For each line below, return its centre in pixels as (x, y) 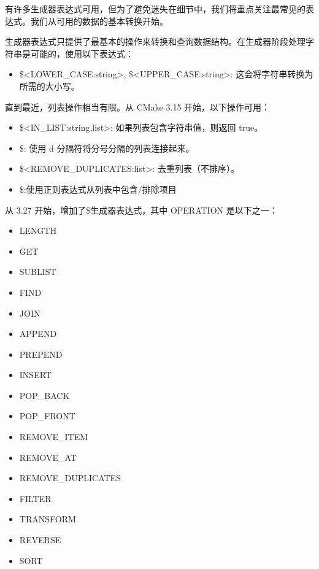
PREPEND (41, 354)
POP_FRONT (47, 416)
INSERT (35, 375)
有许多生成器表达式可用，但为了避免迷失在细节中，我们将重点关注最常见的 (155, 9)
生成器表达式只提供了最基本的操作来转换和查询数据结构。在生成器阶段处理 (155, 41)
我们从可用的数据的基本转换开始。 (99, 21)
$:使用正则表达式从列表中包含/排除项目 (98, 189)
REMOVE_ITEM (54, 437)
